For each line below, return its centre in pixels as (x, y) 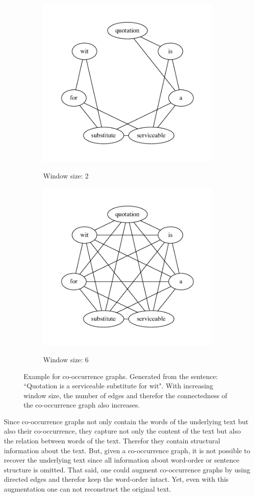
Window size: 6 (66, 359)
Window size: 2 (66, 176)
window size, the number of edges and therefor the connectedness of (126, 395)
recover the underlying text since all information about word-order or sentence (122, 460)
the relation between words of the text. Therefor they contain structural (112, 441)
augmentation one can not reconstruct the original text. (88, 489)
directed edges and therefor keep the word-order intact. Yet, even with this (116, 479)
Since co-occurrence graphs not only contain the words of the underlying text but (126, 421)
